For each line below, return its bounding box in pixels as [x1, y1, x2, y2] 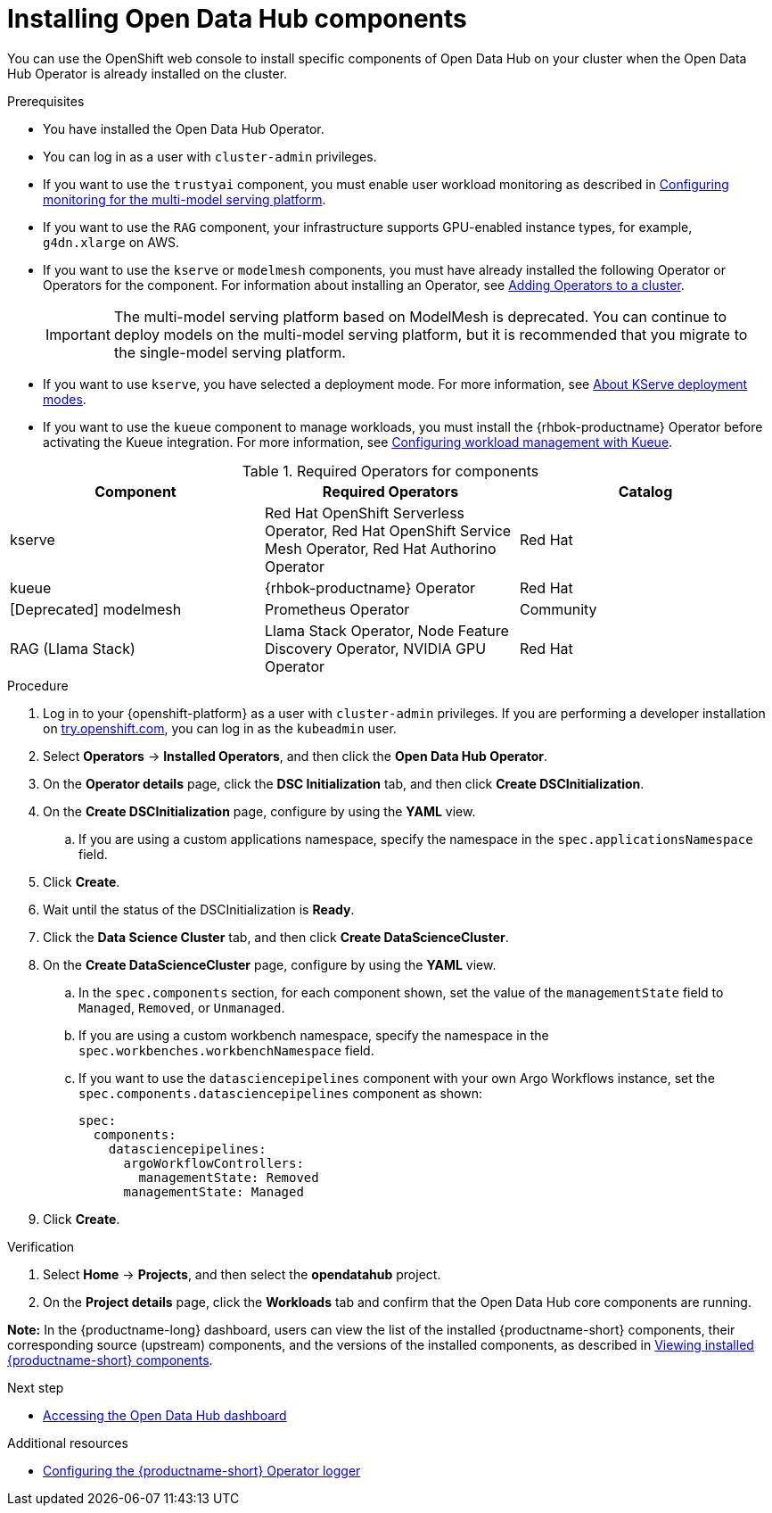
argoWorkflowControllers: [123, 1155, 304, 1170]
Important [45, 325, 111, 343]
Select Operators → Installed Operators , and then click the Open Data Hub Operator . [43, 748, 548, 764]
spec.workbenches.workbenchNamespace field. [78, 1042, 374, 1058]
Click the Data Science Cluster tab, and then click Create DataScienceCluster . [43, 929, 509, 945]
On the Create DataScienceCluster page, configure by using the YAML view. [43, 956, 497, 972]
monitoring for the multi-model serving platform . [43, 191, 326, 207]
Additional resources [7, 1434, 128, 1451]
